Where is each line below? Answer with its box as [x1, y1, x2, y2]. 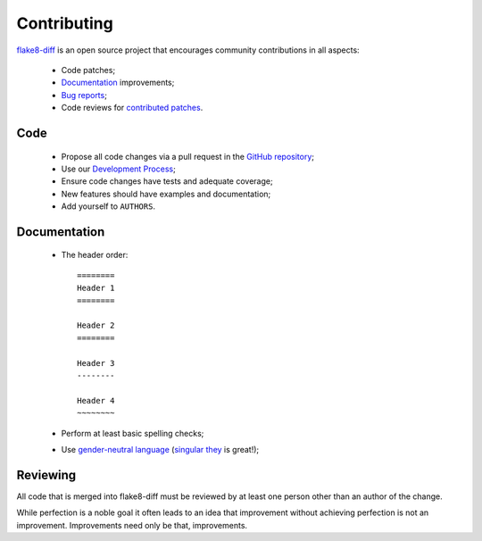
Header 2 [77, 320, 115, 330]
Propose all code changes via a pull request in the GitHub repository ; [61, 151, 315, 162]
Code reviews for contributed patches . [61, 103, 204, 113]
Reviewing [16, 467, 77, 482]
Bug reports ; [61, 89, 107, 100]
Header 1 [77, 283, 115, 294]
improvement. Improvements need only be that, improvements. [16, 520, 248, 530]
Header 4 [77, 395, 115, 405]
